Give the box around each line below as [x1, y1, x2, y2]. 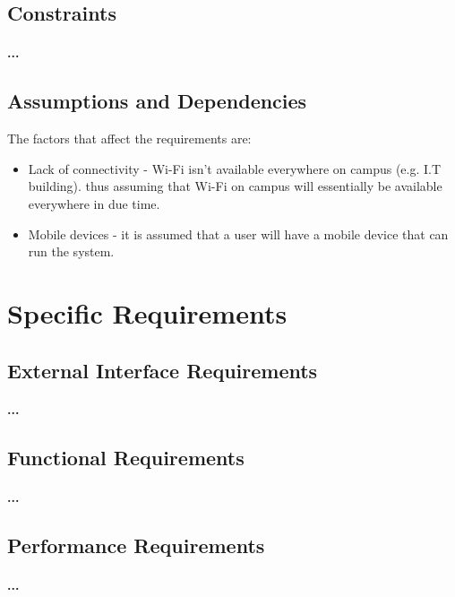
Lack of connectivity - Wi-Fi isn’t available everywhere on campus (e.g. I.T [28, 159, 442, 177]
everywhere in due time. [28, 194, 160, 212]
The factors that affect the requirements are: [7, 129, 252, 148]
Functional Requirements [7, 444, 245, 472]
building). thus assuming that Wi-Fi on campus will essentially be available [28, 177, 442, 195]
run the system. [28, 242, 115, 261]
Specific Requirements [7, 294, 288, 331]
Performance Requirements [7, 532, 265, 559]
